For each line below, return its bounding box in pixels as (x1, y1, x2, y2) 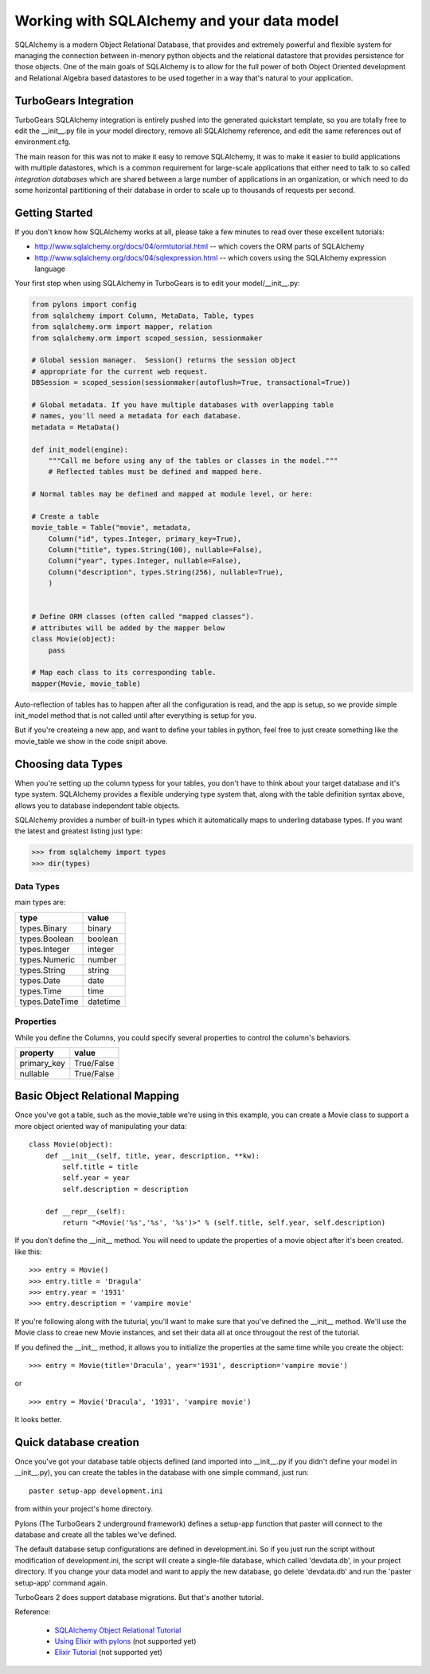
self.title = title (62, 1162, 139, 1171)
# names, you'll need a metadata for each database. (31, 411, 242, 421)
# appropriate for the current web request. (31, 367, 209, 376)
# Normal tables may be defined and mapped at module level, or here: (31, 490, 314, 499)
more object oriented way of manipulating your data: (14, 1121, 187, 1131)
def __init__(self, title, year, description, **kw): (45, 1151, 260, 1160)
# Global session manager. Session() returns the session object (31, 355, 296, 365)
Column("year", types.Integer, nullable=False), (48, 556, 242, 566)
